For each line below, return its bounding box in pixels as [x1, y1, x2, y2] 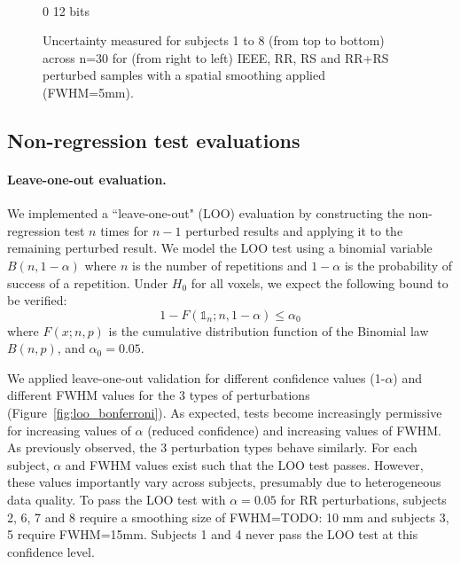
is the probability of [344, 255, 452, 274]
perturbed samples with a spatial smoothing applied [43, 66, 325, 84]
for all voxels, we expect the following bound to [191, 273, 448, 292]
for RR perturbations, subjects [280, 490, 447, 509]
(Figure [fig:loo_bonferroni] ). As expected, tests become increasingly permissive [7, 403, 442, 422]
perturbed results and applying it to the [185, 221, 403, 239]
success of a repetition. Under [7, 273, 168, 292]
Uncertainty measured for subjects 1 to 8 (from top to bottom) [43, 31, 385, 50]
